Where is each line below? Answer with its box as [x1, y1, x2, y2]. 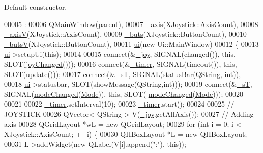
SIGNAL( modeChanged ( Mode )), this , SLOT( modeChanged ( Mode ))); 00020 [4, 88, 244, 99]
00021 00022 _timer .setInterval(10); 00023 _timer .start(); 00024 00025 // [4, 98, 235, 109]
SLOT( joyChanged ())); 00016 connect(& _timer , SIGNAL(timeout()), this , [4, 58, 237, 69]
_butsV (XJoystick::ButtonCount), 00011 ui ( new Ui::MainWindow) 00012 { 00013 [4, 38, 259, 49]
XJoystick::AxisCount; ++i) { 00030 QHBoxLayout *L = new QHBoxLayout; [4, 129, 247, 139]
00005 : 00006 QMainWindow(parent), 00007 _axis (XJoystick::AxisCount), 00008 [4, 18, 258, 29]
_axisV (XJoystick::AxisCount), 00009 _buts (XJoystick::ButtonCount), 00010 [4, 29, 247, 39]
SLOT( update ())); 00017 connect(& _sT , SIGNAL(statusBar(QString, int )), [4, 68, 241, 79]
